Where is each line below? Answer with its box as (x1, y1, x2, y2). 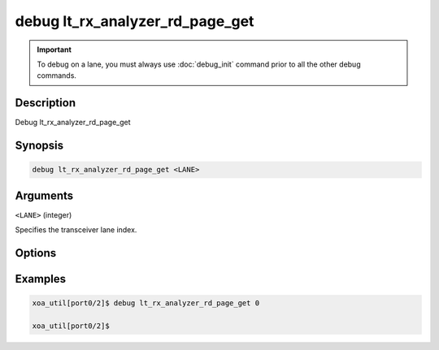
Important (37, 45, 72, 54)
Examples (15, 272, 67, 286)
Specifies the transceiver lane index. (15, 225, 137, 235)
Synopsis (15, 139, 64, 153)
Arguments (15, 188, 74, 202)
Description (15, 96, 76, 110)
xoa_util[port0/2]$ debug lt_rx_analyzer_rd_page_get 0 (32, 299, 260, 308)
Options (15, 246, 57, 260)
